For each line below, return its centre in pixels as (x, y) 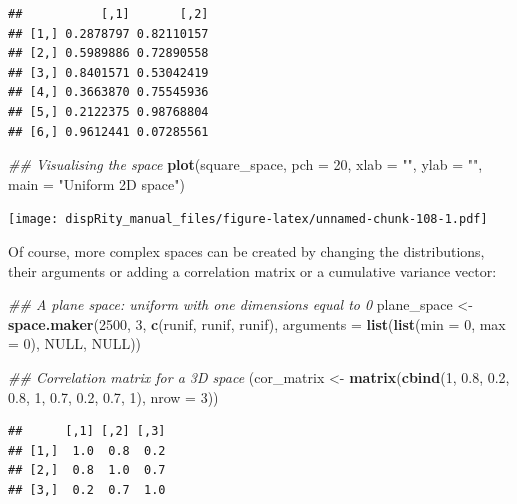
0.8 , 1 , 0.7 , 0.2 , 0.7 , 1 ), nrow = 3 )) (113, 396)
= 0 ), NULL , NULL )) (75, 343)
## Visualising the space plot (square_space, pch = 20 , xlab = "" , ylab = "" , (245, 164)
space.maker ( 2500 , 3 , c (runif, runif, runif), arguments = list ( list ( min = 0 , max (257, 323)
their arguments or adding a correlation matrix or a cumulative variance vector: (252, 270)
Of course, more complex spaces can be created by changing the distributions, (246, 251)
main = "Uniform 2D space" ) (96, 183)
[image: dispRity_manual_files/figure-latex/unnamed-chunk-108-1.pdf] (248, 219)
